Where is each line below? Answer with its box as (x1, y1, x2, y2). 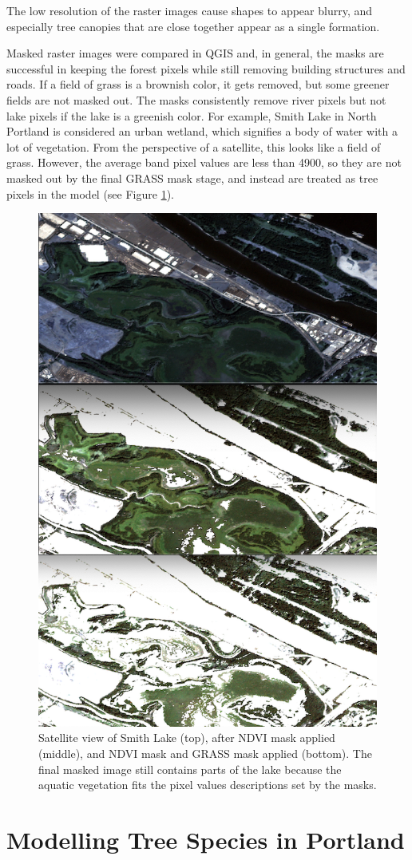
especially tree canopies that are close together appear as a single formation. (6, 18, 380, 34)
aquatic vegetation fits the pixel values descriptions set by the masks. (38, 776, 377, 793)
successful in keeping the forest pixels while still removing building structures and (6, 60, 406, 77)
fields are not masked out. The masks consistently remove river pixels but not (6, 91, 386, 108)
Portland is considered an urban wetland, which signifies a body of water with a (6, 123, 398, 140)
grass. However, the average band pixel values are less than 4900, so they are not (6, 154, 402, 171)
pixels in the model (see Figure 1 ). (6, 185, 174, 202)
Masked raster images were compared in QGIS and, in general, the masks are (6, 45, 384, 61)
